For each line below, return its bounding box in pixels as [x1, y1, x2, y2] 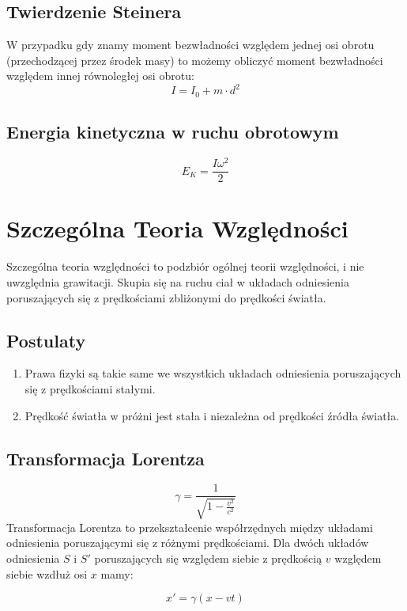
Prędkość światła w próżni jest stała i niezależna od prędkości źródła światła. [24, 407, 400, 423]
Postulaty [6, 328, 86, 352]
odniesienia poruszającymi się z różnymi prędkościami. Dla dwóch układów [6, 534, 369, 551]
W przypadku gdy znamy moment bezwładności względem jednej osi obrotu [6, 36, 375, 53]
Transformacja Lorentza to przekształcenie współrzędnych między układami [6, 518, 373, 535]
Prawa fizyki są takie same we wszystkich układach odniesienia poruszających [24, 365, 401, 381]
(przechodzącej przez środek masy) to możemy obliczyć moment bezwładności [6, 51, 383, 68]
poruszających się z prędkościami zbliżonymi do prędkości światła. [6, 289, 326, 305]
